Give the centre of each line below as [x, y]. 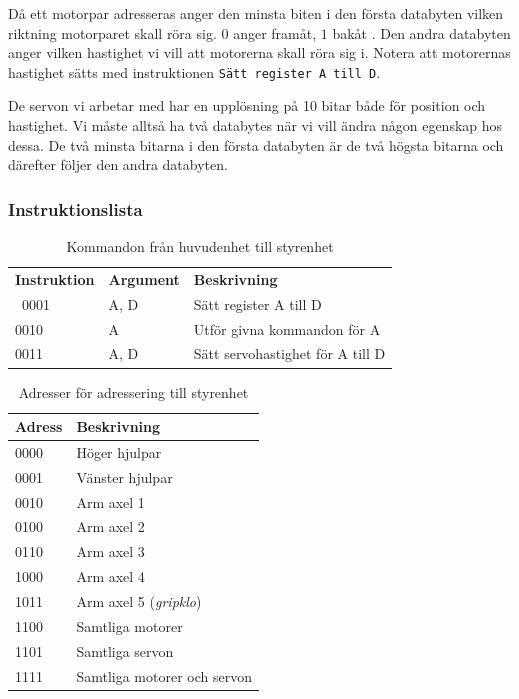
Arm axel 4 [110, 576]
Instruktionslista [75, 208]
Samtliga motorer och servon [164, 675]
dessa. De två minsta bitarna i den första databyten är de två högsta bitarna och [256, 144]
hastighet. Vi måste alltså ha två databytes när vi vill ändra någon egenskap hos [255, 125]
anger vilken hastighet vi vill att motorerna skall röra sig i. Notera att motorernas [259, 52]
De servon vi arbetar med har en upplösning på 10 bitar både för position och [247, 105]
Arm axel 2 [110, 526]
